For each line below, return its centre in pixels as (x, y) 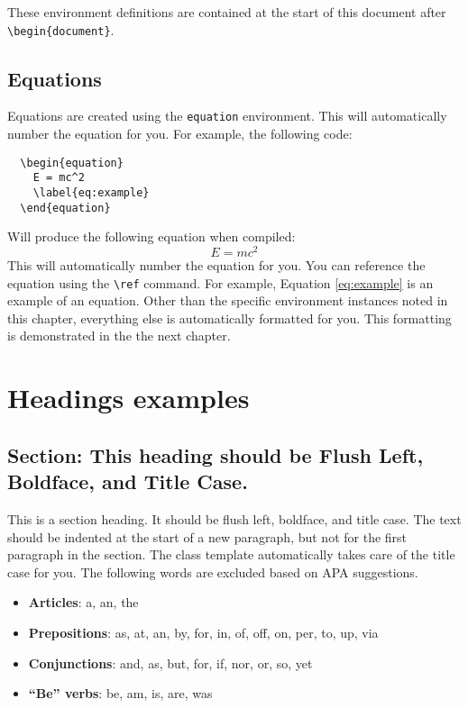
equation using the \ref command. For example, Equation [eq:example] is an (220, 282)
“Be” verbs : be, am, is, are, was (120, 693)
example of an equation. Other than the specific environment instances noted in (228, 300)
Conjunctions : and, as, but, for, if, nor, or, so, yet (170, 663)
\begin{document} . (61, 29)
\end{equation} (65, 208)
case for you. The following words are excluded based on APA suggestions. (213, 572)
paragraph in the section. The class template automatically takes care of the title (231, 554)
